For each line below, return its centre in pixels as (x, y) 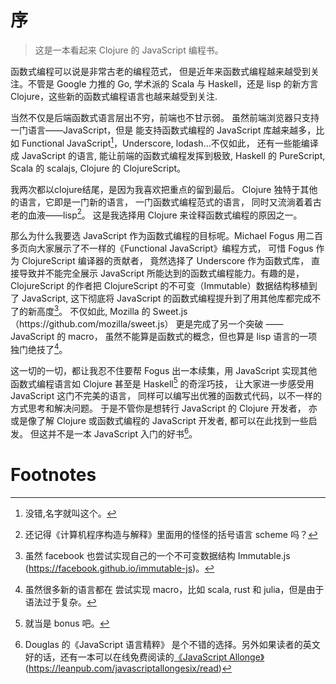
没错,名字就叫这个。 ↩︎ (70, 513)
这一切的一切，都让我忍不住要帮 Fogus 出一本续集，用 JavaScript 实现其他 (164, 370)
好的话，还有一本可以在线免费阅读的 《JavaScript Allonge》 (144, 657)
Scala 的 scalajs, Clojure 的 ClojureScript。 (98, 168)
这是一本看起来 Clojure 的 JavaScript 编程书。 (129, 50)
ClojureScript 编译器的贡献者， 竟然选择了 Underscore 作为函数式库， (165, 261)
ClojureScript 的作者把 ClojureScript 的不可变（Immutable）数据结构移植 (159, 286)
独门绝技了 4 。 (39, 348)
